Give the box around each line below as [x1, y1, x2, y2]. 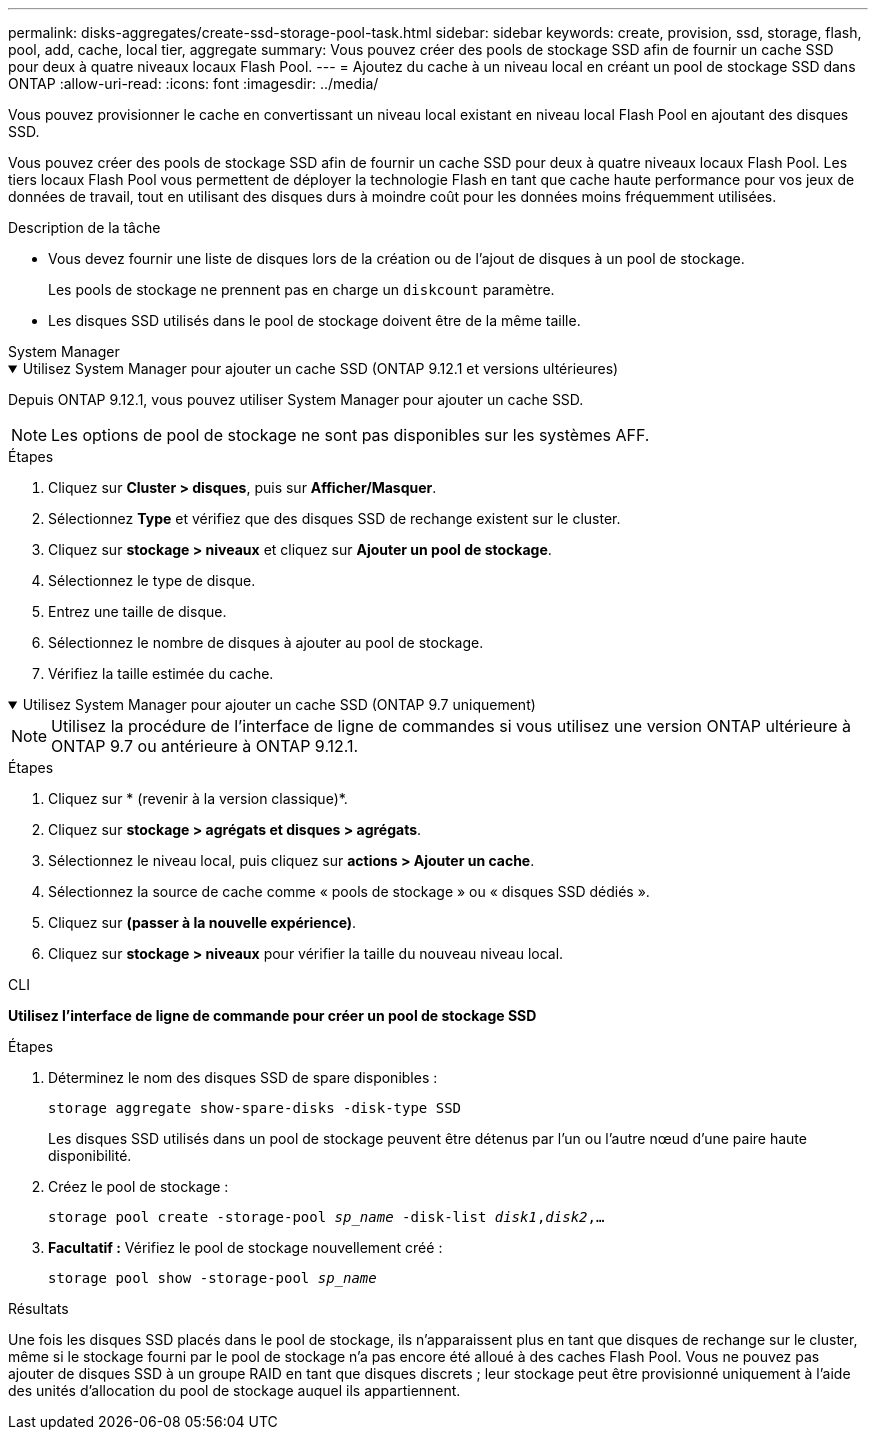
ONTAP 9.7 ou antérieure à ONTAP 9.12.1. [51, 736, 359, 756]
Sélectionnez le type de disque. [48, 572, 256, 589]
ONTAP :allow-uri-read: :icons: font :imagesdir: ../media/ [8, 75, 379, 92]
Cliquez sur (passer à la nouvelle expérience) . [48, 914, 357, 931]
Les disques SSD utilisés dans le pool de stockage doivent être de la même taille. [48, 312, 581, 329]
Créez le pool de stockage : [48, 1178, 229, 1195]
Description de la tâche [8, 219, 161, 236]
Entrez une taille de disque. [48, 603, 227, 620]
